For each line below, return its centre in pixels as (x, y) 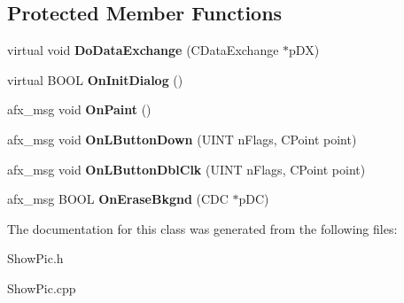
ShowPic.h (35, 258)
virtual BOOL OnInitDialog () (95, 79)
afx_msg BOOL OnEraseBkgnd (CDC (118, 199)
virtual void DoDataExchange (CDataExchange (143, 50)
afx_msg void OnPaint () (79, 109)
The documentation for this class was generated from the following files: (202, 228)
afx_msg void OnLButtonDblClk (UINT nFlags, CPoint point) (186, 169)
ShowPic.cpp (42, 287)
